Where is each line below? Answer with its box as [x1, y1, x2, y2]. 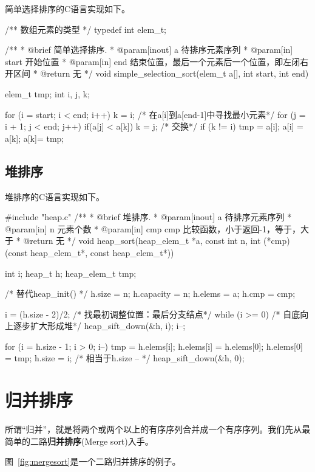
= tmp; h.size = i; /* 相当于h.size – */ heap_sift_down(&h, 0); [5, 352, 245, 364]
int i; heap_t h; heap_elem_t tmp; [5, 266, 137, 279]
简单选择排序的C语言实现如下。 [5, 2, 130, 15]
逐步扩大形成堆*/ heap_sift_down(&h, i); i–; [13, 319, 186, 332]
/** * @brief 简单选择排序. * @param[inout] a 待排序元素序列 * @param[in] [5, 43, 293, 56]
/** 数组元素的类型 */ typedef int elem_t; [5, 23, 166, 35]
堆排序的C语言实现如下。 [5, 190, 105, 203]
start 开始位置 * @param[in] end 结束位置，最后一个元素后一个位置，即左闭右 [5, 55, 309, 68]
